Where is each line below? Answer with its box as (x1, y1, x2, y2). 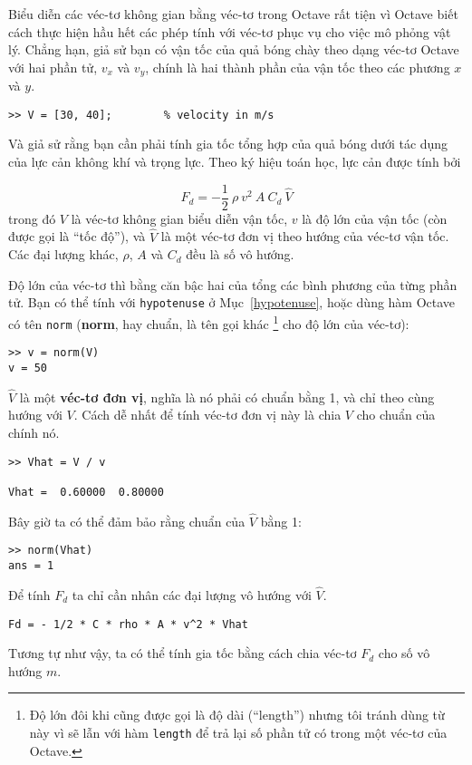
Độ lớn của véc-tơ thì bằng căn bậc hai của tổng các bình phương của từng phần (8, 275, 458, 294)
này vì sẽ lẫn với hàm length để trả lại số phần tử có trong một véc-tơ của (29, 722, 448, 741)
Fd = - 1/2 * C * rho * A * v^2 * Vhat (8, 617, 248, 631)
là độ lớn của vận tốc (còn (302, 208, 448, 228)
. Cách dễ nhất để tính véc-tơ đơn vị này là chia (73, 405, 342, 424)
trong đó (8, 208, 56, 228)
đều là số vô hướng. (186, 245, 294, 264)
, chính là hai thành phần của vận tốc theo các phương (145, 57, 450, 76)
